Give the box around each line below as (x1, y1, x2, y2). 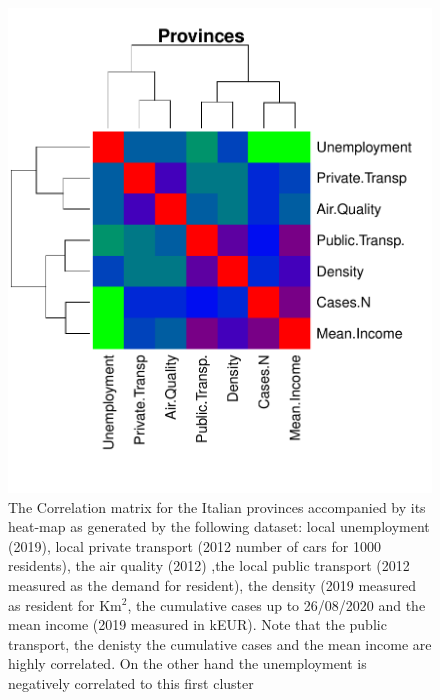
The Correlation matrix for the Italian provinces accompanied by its (8, 496, 426, 517)
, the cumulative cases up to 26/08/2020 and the (127, 594, 426, 615)
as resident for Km (8, 594, 122, 615)
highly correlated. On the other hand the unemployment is (8, 653, 367, 674)
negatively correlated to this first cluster (8, 672, 254, 693)
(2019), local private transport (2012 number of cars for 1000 (8, 535, 381, 556)
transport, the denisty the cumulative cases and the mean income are (8, 633, 432, 654)
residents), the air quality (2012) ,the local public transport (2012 (8, 555, 410, 576)
